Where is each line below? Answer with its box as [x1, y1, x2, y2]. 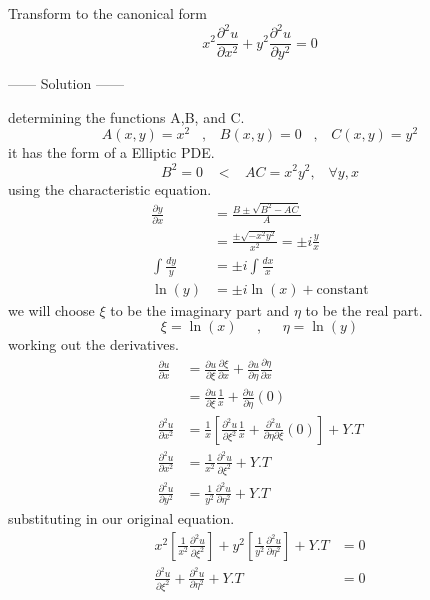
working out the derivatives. [8, 334, 179, 355]
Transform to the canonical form [8, 3, 207, 23]
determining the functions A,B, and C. [8, 106, 245, 127]
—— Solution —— [8, 73, 124, 94]
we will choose [8, 299, 95, 320]
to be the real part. [305, 299, 423, 320]
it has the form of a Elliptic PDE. [8, 142, 215, 163]
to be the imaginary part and [110, 299, 290, 320]
